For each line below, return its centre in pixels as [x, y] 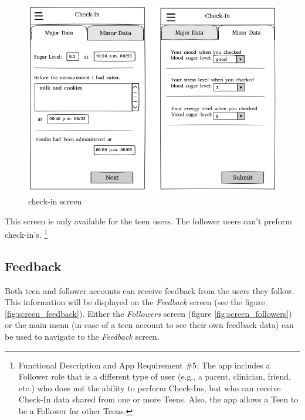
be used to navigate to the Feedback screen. [82, 336]
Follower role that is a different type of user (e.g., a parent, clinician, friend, [155, 376]
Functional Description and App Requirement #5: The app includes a [144, 365]
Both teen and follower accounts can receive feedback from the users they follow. [150, 290]
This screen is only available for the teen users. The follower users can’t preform [148, 221]
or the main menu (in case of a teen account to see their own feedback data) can [149, 325]
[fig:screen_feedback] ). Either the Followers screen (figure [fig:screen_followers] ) [148, 313]
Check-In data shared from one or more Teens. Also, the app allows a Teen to [158, 399]
